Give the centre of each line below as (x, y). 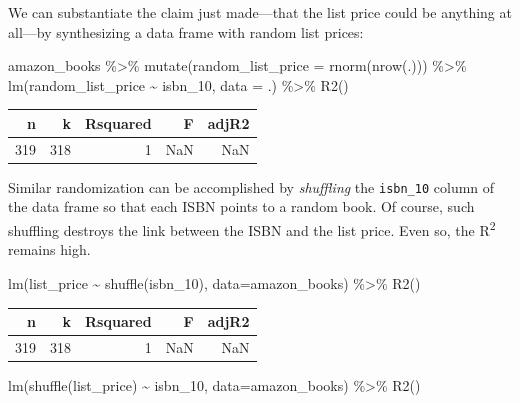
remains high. (49, 249)
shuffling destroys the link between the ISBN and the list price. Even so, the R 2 (252, 228)
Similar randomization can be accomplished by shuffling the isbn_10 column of (251, 186)
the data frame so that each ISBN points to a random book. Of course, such (241, 206)
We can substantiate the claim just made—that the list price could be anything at (260, 12)
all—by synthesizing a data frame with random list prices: (186, 31)
